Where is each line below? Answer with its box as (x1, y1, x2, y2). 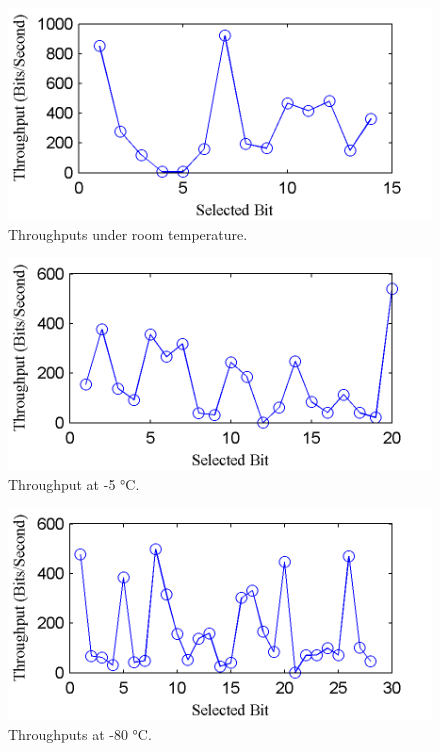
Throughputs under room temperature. (8, 223, 248, 244)
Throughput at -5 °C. (8, 473, 140, 494)
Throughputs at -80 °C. (8, 723, 152, 744)
